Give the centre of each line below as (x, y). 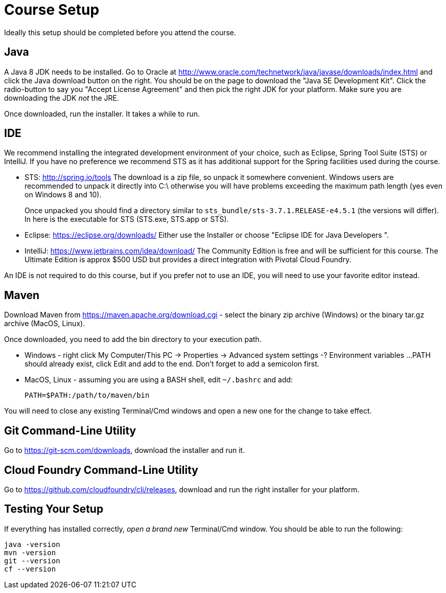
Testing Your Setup (54, 509)
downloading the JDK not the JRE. (62, 98)
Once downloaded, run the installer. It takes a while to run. (102, 113)
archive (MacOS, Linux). (45, 324)
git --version (32, 561)
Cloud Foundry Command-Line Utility (101, 470)
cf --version (30, 569)
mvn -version (30, 552)
